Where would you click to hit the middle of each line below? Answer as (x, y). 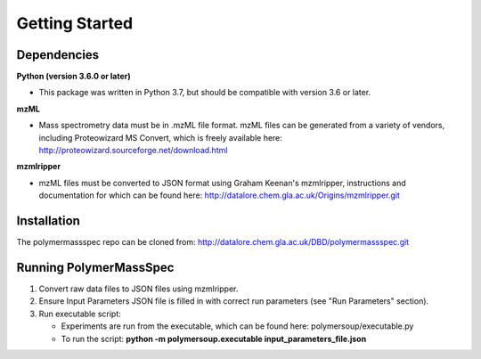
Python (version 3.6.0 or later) (73, 77)
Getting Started (75, 23)
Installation (48, 221)
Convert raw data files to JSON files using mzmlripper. (139, 289)
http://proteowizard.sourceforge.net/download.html (133, 151)
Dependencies (58, 55)
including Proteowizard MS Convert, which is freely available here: (160, 137)
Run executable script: (80, 314)
